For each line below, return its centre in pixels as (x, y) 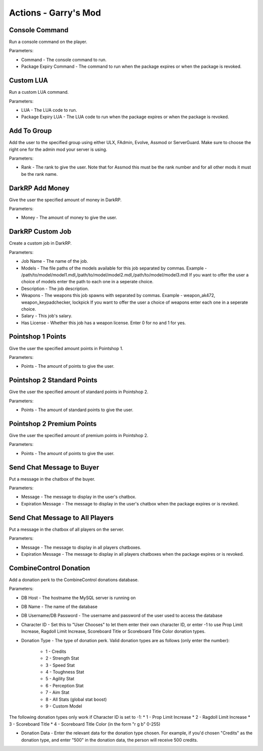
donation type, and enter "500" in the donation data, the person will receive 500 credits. (110, 740)
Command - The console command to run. (64, 60)
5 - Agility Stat (60, 679)
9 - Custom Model (64, 706)
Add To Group (30, 131)
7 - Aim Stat (57, 692)
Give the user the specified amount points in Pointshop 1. (66, 348)
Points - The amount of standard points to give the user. (77, 410)
